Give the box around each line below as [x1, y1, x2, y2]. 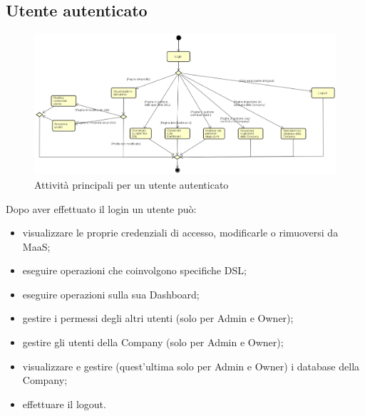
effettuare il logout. [22, 396, 106, 411]
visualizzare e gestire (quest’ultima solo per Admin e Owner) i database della [22, 358, 360, 373]
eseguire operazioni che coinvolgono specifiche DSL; [22, 263, 247, 278]
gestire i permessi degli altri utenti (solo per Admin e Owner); [22, 311, 294, 326]
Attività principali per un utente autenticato [34, 177, 229, 192]
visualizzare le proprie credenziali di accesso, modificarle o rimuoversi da [22, 225, 339, 240]
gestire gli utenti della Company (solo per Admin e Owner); [22, 335, 284, 350]
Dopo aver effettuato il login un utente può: [6, 201, 197, 216]
